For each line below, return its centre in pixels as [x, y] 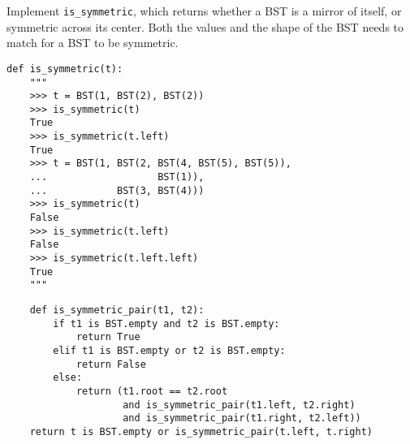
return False [111, 364]
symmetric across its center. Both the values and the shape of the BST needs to [205, 26]
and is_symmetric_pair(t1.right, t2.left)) [242, 418]
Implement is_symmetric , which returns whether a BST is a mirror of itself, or [204, 11]
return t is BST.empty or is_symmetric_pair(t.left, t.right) [201, 431]
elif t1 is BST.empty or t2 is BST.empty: [169, 350]
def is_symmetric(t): [65, 69]
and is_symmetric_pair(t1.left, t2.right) [239, 405]
